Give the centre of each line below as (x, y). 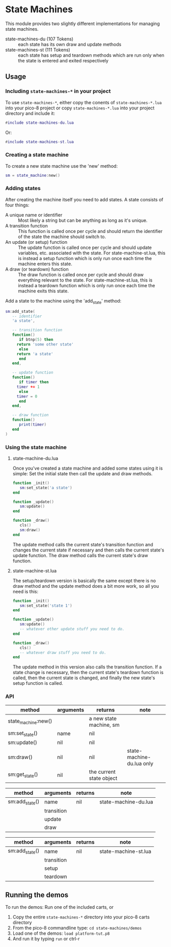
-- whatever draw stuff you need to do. (63, 653)
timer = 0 (27, 396)
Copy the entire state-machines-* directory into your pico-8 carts (81, 917)
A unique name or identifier (34, 215)
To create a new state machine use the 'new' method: (62, 166)
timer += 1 (28, 387)
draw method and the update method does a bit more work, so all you (86, 586)
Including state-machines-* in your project (58, 91)
